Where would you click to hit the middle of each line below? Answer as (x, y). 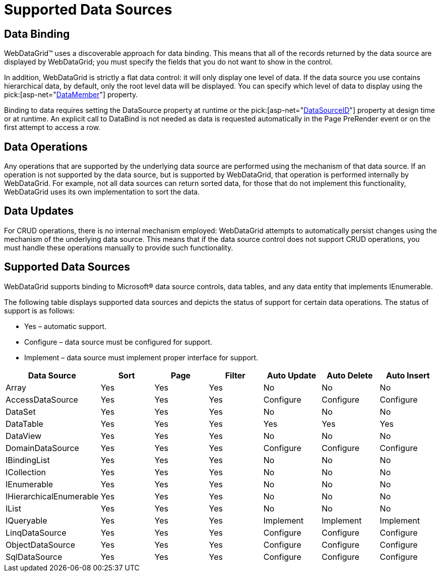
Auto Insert (408, 375)
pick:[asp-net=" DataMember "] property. (71, 95)
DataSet (21, 411)
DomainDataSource (42, 448)
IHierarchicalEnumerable (52, 496)
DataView (24, 436)
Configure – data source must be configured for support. (118, 342)
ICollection (26, 472)
